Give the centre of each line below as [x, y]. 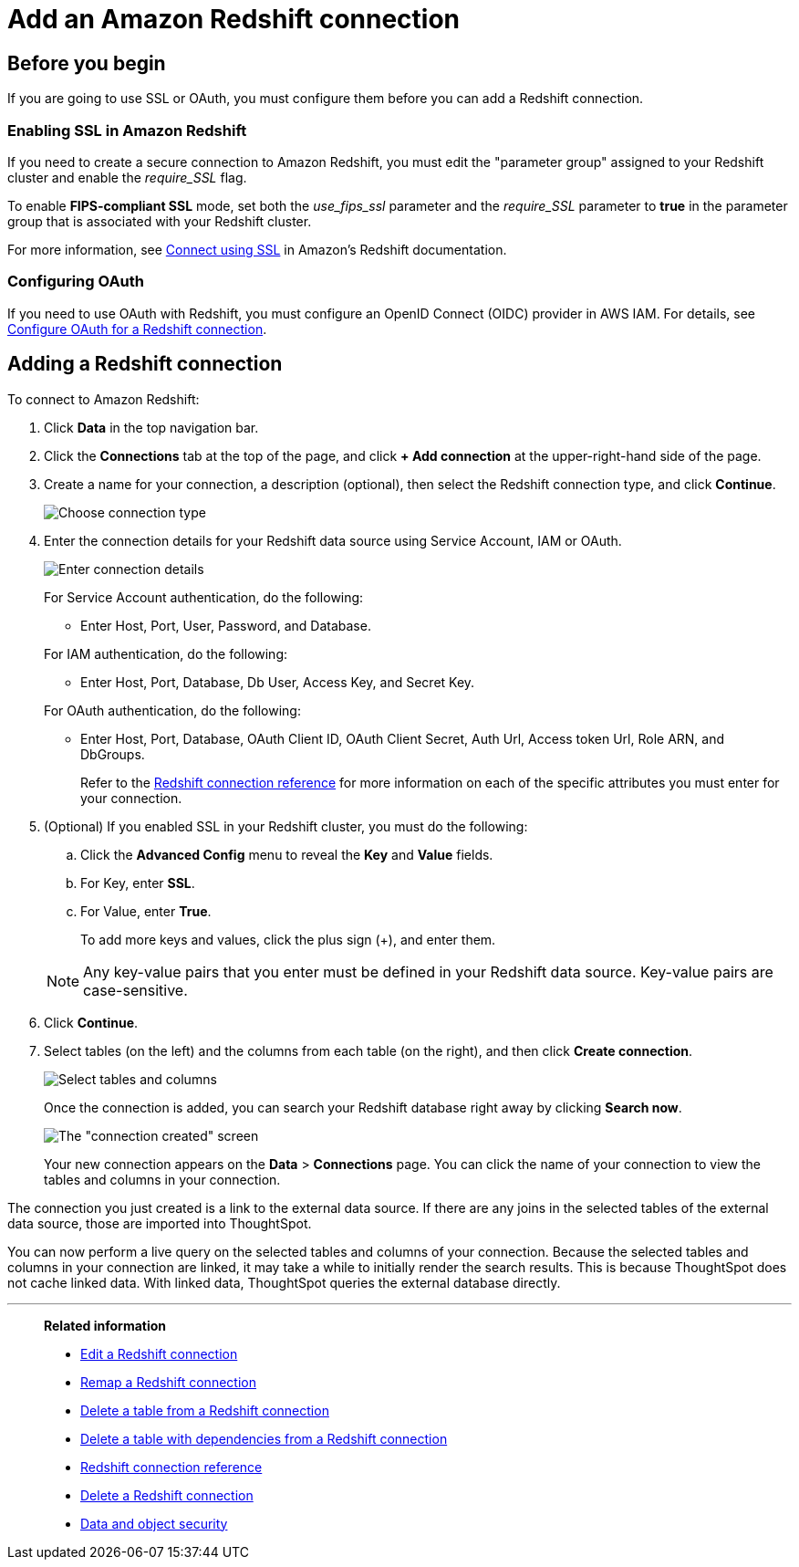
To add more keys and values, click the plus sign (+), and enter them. [288, 939]
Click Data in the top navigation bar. [151, 427]
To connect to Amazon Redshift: [104, 399]
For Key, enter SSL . [138, 883]
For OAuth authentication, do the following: [172, 710]
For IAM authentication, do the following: [166, 653]
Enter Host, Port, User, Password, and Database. [226, 625]
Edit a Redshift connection [159, 1353]
